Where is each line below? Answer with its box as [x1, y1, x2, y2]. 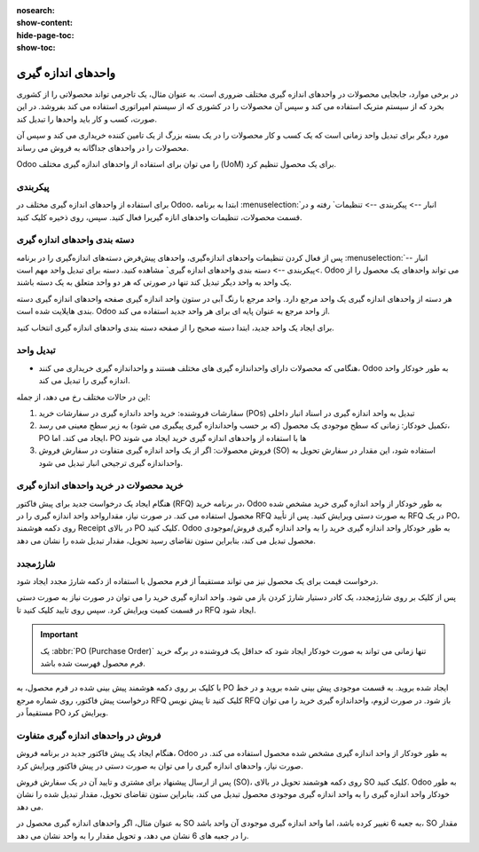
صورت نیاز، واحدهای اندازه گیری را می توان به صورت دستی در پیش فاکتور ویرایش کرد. [16, 760, 303, 771]
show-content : [16, 18, 73, 28]
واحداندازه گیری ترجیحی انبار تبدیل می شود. [38, 457, 184, 468]
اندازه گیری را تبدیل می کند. [38, 375, 130, 386]
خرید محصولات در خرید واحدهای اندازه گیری [16, 479, 184, 492]
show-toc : [16, 43, 56, 53]
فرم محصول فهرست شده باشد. [40, 658, 145, 668]
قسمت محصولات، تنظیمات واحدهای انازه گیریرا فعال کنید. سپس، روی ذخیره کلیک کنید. [16, 211, 302, 222]
